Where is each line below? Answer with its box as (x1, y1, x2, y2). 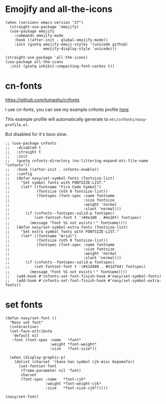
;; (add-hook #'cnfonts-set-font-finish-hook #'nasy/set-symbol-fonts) (5, 274, 162, 279)
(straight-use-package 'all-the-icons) (5, 55, 88, 60)
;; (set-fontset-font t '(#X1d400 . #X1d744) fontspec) (5, 264, 146, 269)
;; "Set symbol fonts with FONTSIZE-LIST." (5, 180, 106, 185)
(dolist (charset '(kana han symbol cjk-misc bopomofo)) (14, 359, 135, 364)
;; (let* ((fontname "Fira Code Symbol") (5, 184, 101, 189)
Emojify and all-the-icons (5, 3, 113, 15)
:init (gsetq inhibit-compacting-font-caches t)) (9, 63, 115, 68)
